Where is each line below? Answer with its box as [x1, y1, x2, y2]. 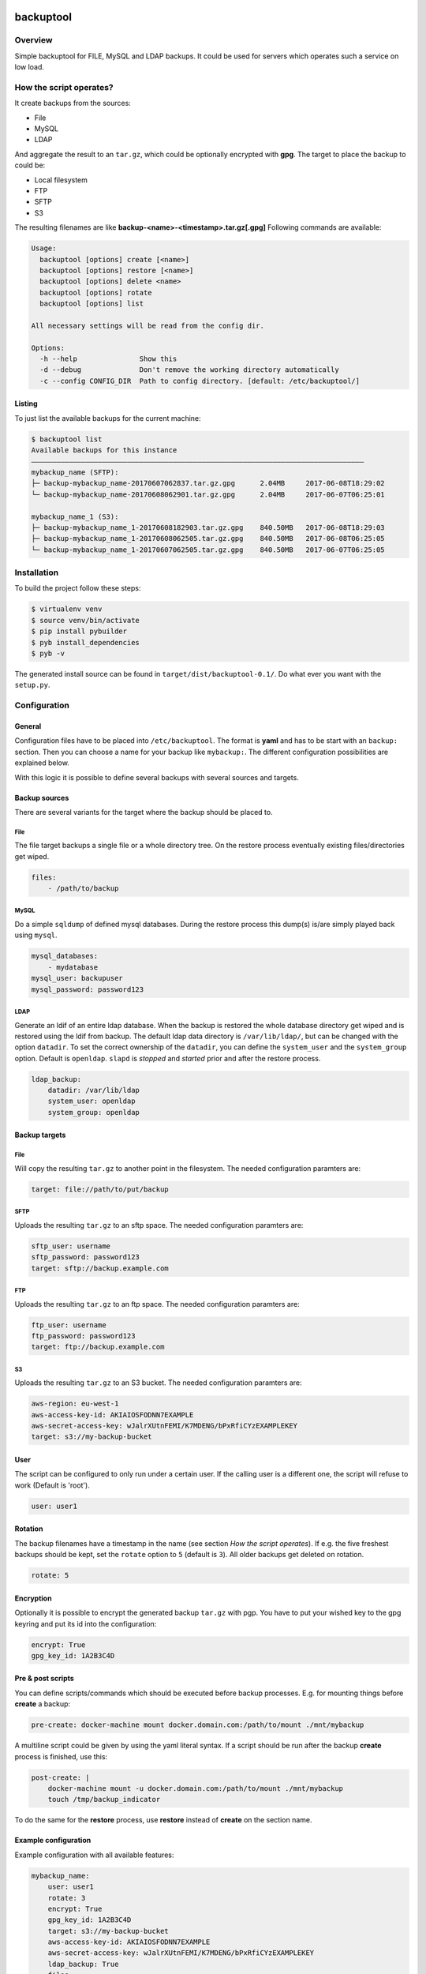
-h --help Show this [39, 355, 177, 363]
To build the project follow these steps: [14, 584, 141, 593]
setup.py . [14, 680, 50, 690]
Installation [14, 567, 59, 578]
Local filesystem [34, 175, 88, 185]
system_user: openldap [47, 1097, 136, 1105]
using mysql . [14, 930, 58, 940]
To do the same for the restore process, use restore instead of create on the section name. [14, 1815, 312, 1825]
